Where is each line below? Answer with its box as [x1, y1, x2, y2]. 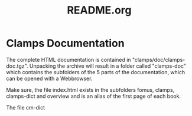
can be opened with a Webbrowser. [6, 75, 93, 82]
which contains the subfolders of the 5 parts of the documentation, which [6, 68, 186, 75]
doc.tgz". [6, 62, 28, 69]
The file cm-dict [6, 104, 45, 111]
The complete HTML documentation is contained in [6, 56, 131, 63]
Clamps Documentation [6, 37, 125, 50]
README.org [67, 4, 132, 17]
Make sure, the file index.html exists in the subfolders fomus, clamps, [6, 86, 175, 93]
